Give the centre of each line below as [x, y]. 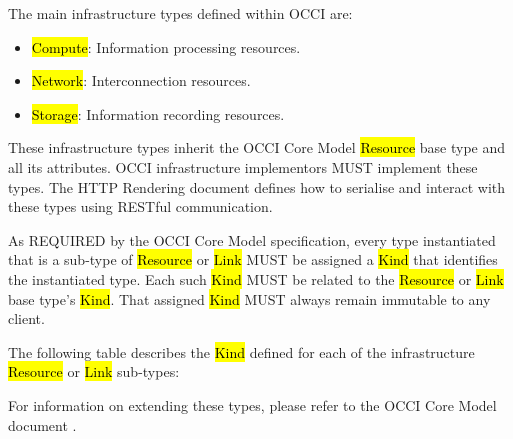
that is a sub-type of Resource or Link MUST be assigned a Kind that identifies [253, 259]
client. [26, 318]
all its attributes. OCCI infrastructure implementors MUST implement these [243, 166]
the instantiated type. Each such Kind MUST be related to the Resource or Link [256, 278]
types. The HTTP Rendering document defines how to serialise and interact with [257, 186]
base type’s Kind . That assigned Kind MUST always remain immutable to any [249, 298]
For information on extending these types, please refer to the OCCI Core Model [252, 404]
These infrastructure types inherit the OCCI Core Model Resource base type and [257, 147]
